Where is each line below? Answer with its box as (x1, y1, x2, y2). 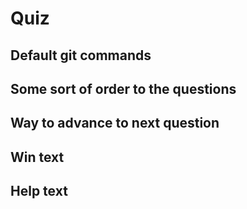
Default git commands (10, 47, 152, 64)
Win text (10, 148, 65, 166)
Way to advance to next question (10, 115, 220, 132)
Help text (10, 183, 68, 200)
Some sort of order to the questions (10, 80, 237, 97)
